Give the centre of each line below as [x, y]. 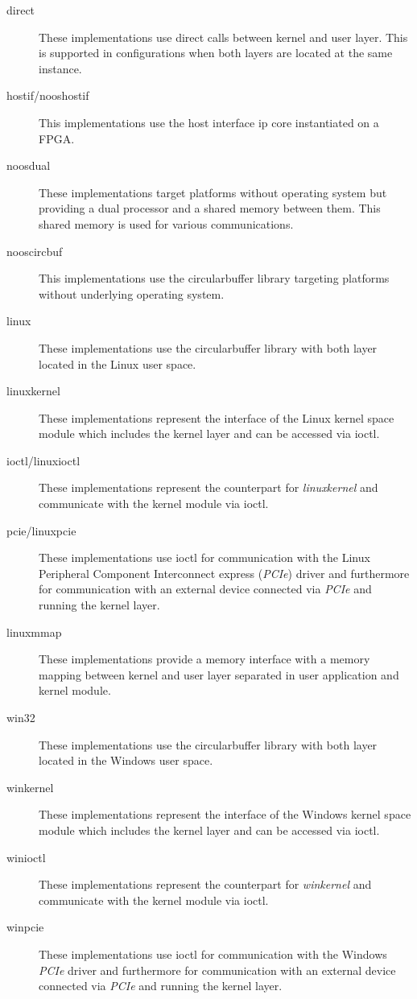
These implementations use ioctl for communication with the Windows [213, 954]
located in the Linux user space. [118, 363]
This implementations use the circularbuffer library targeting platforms [214, 278]
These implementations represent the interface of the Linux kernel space [217, 417]
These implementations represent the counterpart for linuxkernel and [208, 487]
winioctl [26, 857]
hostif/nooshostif [48, 95]
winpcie [25, 927]
